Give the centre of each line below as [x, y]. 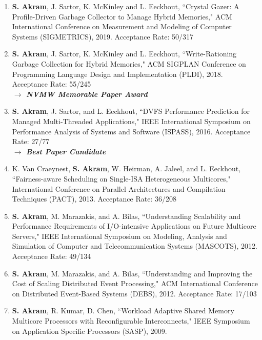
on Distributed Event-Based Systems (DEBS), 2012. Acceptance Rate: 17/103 [134, 293]
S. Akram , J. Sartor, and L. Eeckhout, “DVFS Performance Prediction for [131, 111]
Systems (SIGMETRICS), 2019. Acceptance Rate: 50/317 [103, 36]
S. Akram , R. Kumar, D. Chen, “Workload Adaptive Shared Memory [123, 311]
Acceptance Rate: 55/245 [52, 84]
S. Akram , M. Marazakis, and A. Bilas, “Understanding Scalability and [126, 216]
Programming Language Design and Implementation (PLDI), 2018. [117, 74]
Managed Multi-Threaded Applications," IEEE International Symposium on [131, 121]
